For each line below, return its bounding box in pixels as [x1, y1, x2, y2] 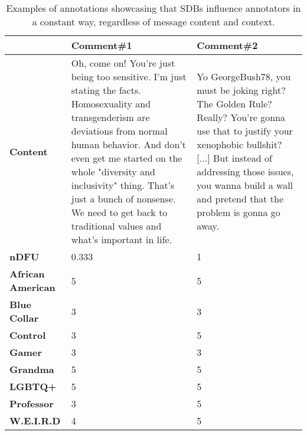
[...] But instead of [197, 151, 272, 165]
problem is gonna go [197, 205, 280, 219]
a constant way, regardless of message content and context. [32, 15, 275, 28]
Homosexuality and [71, 97, 151, 110]
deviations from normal [71, 124, 168, 138]
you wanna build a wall [197, 178, 293, 192]
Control [9, 328, 46, 342]
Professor [9, 397, 54, 410]
